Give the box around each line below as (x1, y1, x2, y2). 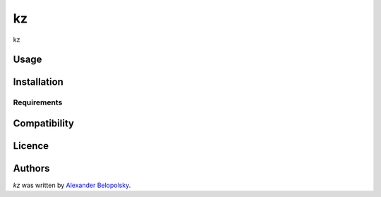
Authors (13, 162, 50, 174)
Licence (13, 140, 49, 152)
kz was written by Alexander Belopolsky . (13, 181, 131, 190)
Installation (13, 76, 64, 88)
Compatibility (13, 117, 74, 129)
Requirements (13, 97, 63, 107)
